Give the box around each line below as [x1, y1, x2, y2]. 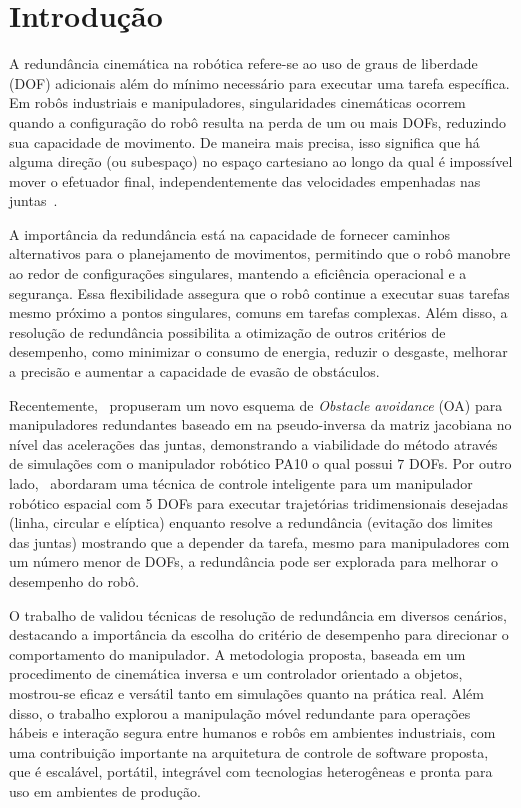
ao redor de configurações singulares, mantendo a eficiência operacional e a [9, 263, 467, 284]
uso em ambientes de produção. [9, 780, 201, 801]
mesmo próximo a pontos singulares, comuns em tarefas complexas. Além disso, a [9, 302, 508, 323]
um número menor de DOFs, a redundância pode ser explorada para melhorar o [9, 551, 498, 572]
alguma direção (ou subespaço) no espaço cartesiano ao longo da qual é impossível [9, 151, 513, 172]
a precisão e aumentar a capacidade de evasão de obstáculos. [9, 361, 380, 382]
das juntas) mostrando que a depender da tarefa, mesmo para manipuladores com [9, 531, 510, 552]
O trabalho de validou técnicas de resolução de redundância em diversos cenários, [9, 604, 507, 625]
